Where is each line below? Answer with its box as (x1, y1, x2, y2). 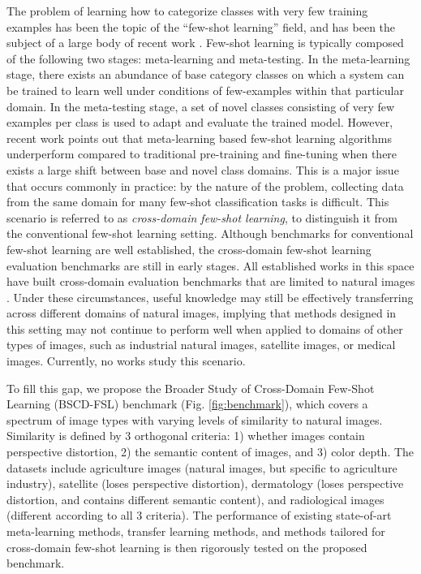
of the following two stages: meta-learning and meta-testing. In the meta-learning (6, 50, 410, 67)
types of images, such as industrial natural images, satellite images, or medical (6, 336, 396, 353)
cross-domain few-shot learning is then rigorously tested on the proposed (6, 538, 367, 555)
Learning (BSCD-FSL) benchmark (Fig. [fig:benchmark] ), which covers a (6, 395, 368, 412)
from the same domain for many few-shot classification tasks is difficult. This (6, 193, 389, 210)
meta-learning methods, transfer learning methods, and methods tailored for (6, 523, 385, 539)
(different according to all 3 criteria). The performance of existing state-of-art (6, 507, 392, 524)
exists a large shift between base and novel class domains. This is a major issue (6, 161, 399, 178)
